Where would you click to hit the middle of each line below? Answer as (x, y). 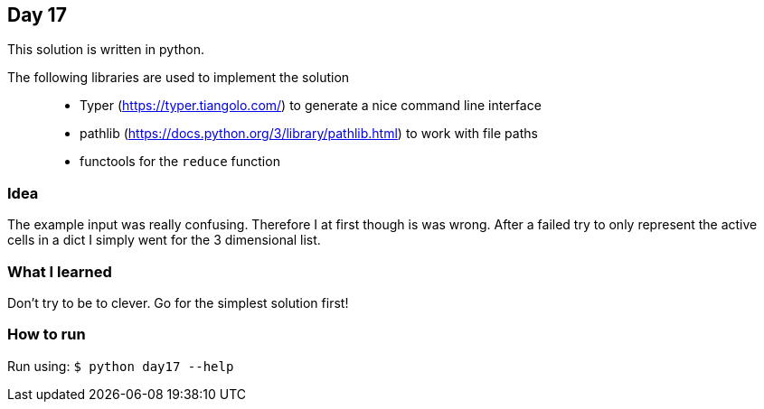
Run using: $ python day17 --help (121, 366)
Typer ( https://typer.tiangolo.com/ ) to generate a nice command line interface (311, 106)
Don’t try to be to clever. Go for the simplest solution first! (178, 302)
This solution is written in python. (106, 50)
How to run (47, 335)
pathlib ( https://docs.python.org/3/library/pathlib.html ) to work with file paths (309, 134)
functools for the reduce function (180, 162)
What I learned (60, 271)
